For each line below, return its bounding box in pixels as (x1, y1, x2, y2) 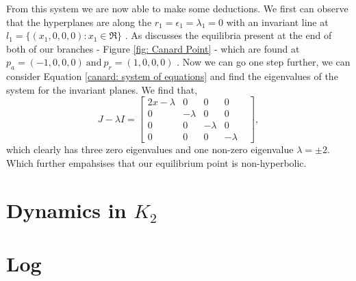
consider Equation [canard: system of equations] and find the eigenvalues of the (6, 69, 338, 83)
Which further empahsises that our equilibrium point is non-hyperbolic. (6, 156, 307, 170)
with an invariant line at (226, 14, 329, 29)
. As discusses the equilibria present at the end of (125, 28, 332, 42)
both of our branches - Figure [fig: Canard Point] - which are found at (6, 41, 300, 55)
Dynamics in (6, 196, 127, 224)
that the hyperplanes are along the (6, 14, 152, 29)
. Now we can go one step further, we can (177, 55, 351, 69)
